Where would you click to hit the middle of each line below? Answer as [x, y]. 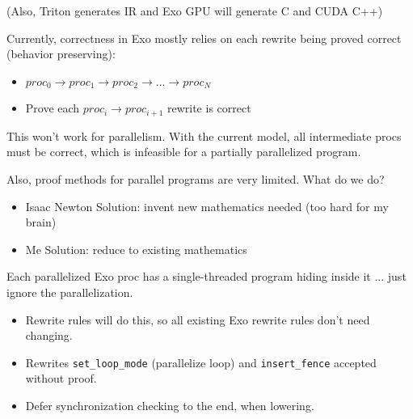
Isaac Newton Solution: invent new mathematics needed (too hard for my [207, 206]
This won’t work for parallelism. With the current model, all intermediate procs [204, 135]
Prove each [53, 108]
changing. [49, 335]
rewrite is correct [209, 108]
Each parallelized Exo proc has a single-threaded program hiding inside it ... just [206, 276]
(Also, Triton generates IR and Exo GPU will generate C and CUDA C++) [195, 11]
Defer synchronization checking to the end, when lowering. [170, 406]
